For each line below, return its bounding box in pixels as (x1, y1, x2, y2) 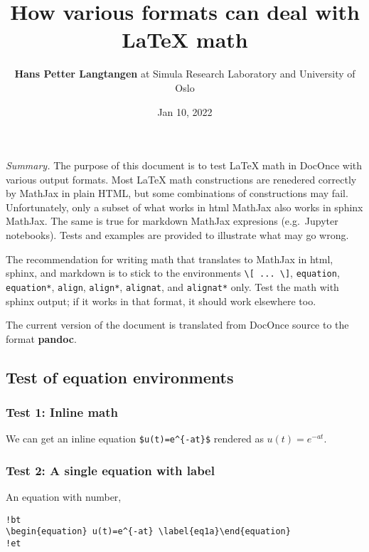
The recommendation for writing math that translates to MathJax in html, (6, 251, 333, 266)
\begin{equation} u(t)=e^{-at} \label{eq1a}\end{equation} (6, 526, 291, 537)
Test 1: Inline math (6, 403, 118, 421)
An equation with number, (6, 489, 122, 504)
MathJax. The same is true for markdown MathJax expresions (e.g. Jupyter (6, 213, 338, 228)
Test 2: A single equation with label (6, 461, 215, 479)
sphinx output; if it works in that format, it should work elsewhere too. (6, 293, 316, 308)
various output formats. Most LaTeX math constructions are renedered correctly (6, 171, 357, 186)
